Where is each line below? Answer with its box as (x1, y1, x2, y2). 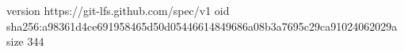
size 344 (6, 33, 44, 50)
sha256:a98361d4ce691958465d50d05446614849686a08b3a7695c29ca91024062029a (6, 17, 398, 34)
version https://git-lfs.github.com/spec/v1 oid (6, 2, 230, 18)
